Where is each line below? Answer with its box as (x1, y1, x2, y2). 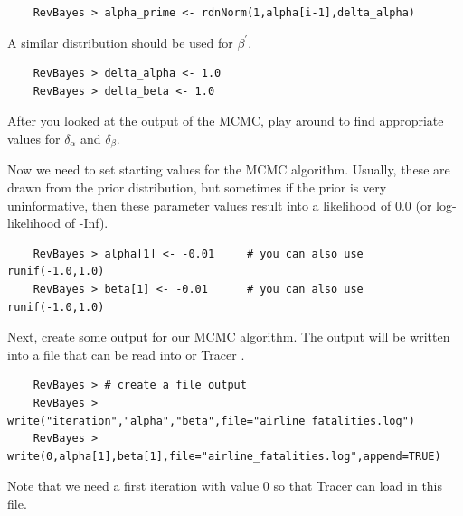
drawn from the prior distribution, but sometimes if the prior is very (7, 178, 387, 197)
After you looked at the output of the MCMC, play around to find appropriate (7, 111, 444, 130)
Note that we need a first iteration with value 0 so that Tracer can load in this (7, 476, 443, 495)
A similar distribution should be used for (7, 33, 233, 52)
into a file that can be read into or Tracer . (7, 344, 245, 363)
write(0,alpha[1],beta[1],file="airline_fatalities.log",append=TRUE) (7, 449, 441, 463)
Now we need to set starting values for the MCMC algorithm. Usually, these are (7, 160, 450, 179)
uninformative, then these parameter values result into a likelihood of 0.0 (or (7, 195, 432, 214)
